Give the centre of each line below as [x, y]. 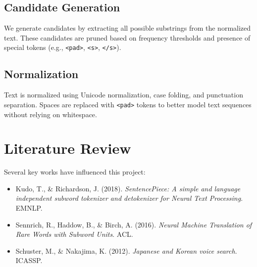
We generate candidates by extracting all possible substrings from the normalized [128, 28]
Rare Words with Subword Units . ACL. [74, 234]
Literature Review [68, 148]
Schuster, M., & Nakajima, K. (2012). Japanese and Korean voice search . [126, 250]
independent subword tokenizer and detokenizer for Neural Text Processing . [129, 198]
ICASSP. [29, 260]
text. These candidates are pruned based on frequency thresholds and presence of [127, 37]
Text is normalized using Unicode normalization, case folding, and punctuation [124, 95]
